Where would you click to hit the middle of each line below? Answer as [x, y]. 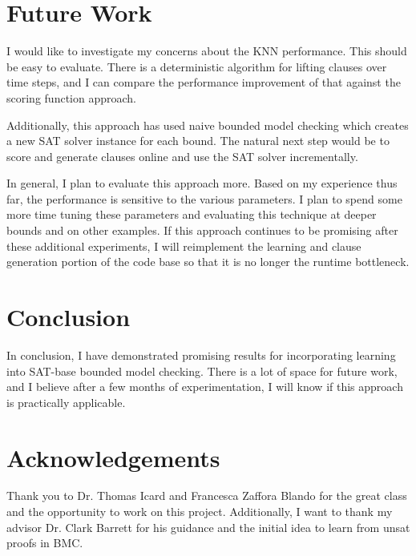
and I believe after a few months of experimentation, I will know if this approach [205, 387]
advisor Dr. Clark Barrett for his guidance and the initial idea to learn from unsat [208, 527]
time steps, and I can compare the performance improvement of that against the [204, 82]
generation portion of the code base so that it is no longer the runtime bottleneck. [208, 262]
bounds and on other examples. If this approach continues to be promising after [202, 230]
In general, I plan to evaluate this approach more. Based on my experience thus [202, 183]
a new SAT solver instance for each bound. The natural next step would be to [198, 141]
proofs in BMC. [45, 543]
